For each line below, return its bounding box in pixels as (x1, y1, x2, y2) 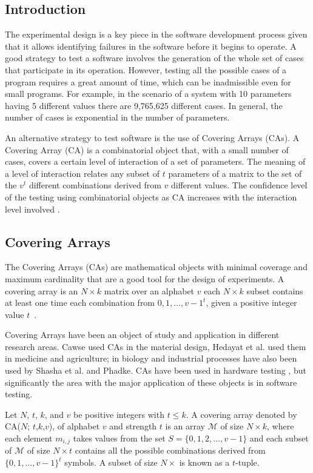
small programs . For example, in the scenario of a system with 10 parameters (5, 87, 292, 100)
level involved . (5, 202, 60, 215)
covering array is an (5, 284, 78, 297)
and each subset (249, 432, 309, 445)
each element (5, 432, 53, 445)
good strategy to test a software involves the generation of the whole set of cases (5, 51, 304, 64)
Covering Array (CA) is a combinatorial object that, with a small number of (5, 143, 289, 156)
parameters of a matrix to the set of (168, 167, 302, 179)
